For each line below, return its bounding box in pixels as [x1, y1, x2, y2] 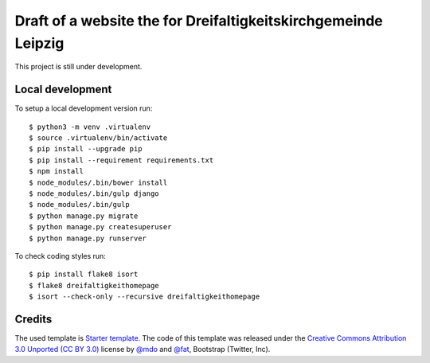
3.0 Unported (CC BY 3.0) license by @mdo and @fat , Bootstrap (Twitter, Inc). [14, 345, 271, 354]
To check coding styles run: [14, 251, 107, 260]
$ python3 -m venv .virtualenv [29, 122, 151, 131]
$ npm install [29, 167, 84, 176]
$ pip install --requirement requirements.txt [29, 155, 214, 165]
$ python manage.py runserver [29, 233, 147, 243]
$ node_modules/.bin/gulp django [29, 189, 159, 198]
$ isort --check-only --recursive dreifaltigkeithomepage [29, 292, 260, 302]
